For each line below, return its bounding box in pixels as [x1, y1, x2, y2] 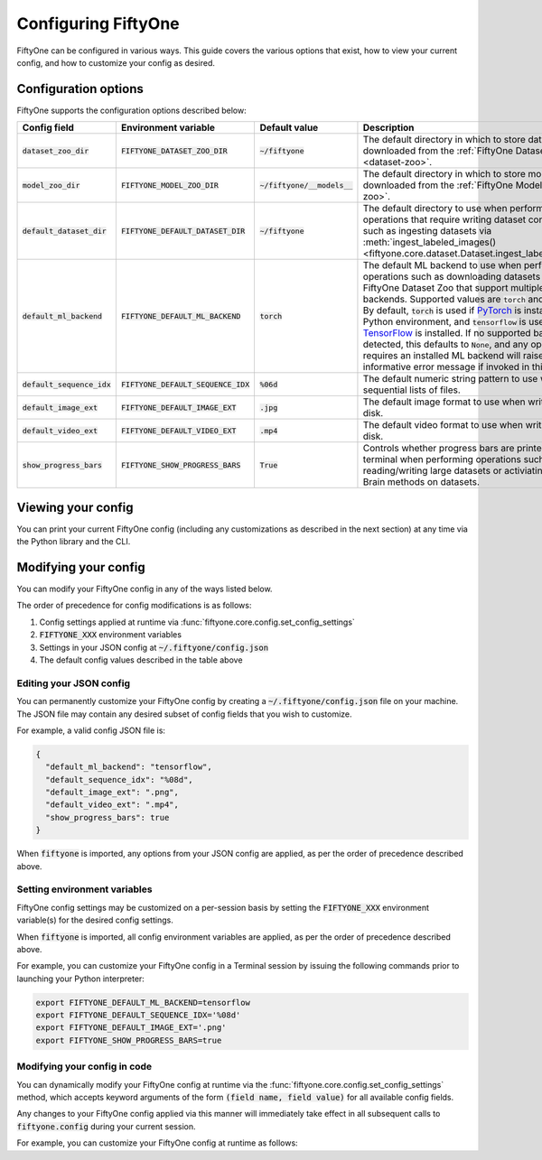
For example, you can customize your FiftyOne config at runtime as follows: [16, 1137, 298, 1148]
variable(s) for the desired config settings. [16, 914, 173, 925]
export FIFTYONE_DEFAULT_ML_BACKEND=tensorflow [35, 998, 250, 1007]
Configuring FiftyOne [16, 14, 180, 33]
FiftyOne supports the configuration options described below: [16, 105, 248, 116]
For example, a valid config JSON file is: [16, 725, 166, 736]
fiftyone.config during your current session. [16, 1120, 196, 1132]
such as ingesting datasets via [362, 225, 492, 237]
